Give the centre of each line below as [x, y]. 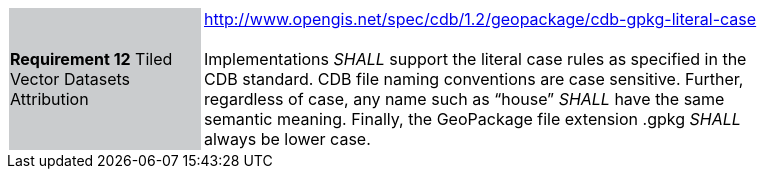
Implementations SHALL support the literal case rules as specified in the [475, 59]
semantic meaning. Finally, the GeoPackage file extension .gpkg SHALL [472, 119]
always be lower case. [287, 139]
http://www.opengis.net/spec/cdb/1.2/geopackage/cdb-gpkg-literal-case [480, 19]
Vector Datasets [70, 79]
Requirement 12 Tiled [91, 59]
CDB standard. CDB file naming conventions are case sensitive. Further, [474, 79]
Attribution [49, 99]
